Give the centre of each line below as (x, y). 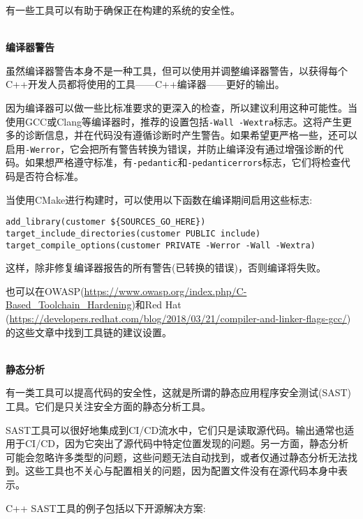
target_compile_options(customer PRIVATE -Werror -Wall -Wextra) (161, 245)
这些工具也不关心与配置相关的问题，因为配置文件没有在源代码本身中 (181, 471)
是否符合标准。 (49, 176)
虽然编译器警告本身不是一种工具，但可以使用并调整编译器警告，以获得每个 (177, 70)
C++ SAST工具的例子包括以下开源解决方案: (106, 507)
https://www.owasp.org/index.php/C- (165, 291)
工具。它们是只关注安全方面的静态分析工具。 (108, 406)
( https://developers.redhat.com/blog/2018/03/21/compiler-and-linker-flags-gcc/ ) (178, 318)
